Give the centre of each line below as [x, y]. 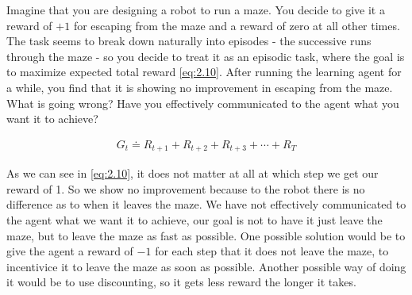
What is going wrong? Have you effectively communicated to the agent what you [203, 103]
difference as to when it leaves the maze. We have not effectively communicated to [206, 204]
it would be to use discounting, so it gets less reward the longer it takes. [181, 282]
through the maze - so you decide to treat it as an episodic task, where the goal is [206, 56]
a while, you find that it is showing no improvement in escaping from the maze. [200, 87]
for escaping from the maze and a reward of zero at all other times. [237, 25]
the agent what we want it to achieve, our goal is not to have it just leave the [194, 220]
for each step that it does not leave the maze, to [272, 251]
